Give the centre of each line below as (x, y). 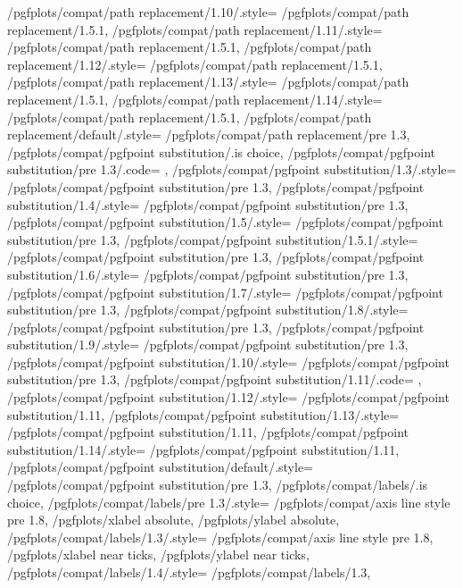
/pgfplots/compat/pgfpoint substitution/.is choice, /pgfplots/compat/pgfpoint (221, 151)
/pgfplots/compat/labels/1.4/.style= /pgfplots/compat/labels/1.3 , (189, 572)
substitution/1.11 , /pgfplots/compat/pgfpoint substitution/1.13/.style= (203, 414)
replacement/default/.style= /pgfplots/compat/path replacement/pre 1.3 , (209, 134)
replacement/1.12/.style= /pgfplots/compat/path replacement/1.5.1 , (195, 64)
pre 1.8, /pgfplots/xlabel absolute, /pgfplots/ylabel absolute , (174, 520)
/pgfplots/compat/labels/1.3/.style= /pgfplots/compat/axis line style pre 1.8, (220, 537)
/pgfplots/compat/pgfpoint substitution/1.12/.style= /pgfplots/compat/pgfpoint (228, 397)
